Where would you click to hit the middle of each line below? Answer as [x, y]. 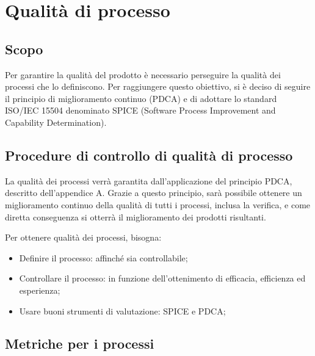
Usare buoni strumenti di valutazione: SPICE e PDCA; [122, 311]
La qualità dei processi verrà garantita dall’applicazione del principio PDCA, [149, 180]
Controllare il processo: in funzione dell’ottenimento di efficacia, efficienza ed [162, 278]
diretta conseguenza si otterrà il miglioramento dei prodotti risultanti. [136, 216]
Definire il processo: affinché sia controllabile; [103, 257]
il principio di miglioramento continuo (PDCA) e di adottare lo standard [141, 98]
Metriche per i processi [80, 343]
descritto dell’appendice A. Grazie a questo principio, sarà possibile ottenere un [154, 193]
